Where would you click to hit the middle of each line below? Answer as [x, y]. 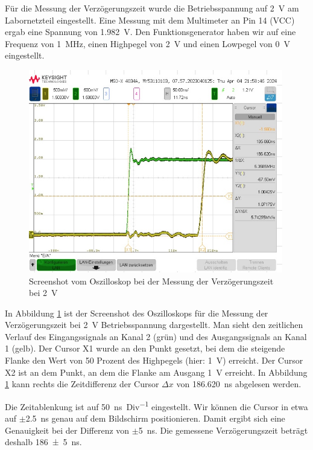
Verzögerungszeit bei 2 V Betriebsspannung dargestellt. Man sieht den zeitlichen [154, 325]
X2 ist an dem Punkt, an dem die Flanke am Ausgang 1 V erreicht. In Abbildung [156, 372]
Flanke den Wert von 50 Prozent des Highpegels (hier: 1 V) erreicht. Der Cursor [154, 360]
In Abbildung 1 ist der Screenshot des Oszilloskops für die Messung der [137, 313]
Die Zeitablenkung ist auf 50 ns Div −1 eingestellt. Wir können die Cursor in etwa [156, 405]
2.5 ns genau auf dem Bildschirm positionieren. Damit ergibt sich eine [155, 418]
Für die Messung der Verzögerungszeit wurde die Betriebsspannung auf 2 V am [152, 8]
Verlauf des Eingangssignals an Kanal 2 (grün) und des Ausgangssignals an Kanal [156, 336]
